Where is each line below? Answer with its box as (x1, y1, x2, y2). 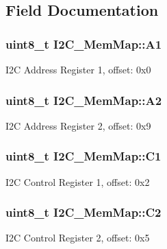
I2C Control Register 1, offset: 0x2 (5, 174, 150, 189)
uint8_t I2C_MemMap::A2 (5, 91, 162, 108)
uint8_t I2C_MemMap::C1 (5, 147, 162, 165)
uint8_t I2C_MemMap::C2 (5, 204, 162, 221)
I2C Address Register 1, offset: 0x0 (5, 62, 151, 76)
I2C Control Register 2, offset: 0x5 (5, 230, 150, 245)
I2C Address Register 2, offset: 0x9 (5, 118, 151, 132)
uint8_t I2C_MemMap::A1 (5, 35, 162, 52)
